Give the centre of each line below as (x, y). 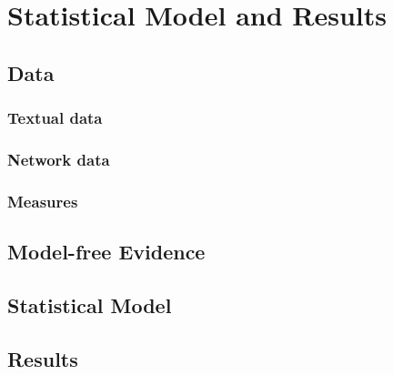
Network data (59, 159)
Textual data (55, 118)
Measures (43, 201)
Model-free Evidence (106, 252)
